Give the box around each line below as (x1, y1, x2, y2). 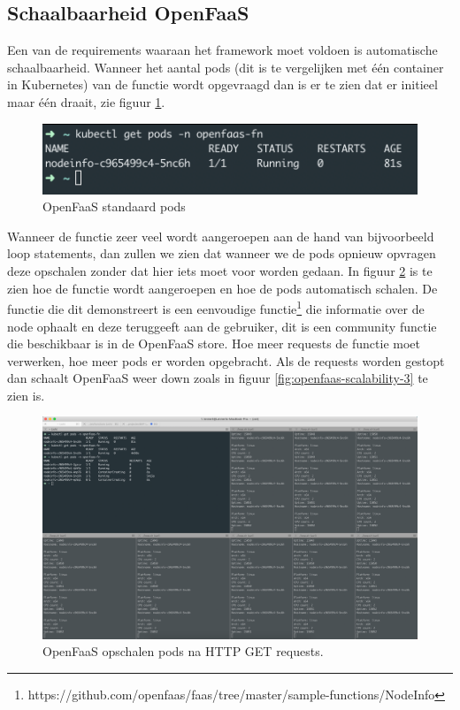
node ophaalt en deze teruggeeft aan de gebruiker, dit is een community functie (7, 317, 437, 335)
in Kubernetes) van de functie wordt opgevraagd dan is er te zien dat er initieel (7, 75, 438, 94)
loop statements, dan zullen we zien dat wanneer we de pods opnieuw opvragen (7, 244, 436, 263)
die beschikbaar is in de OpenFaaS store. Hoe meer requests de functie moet (7, 334, 420, 353)
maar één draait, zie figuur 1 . (7, 92, 165, 111)
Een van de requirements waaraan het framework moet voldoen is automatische (7, 41, 438, 59)
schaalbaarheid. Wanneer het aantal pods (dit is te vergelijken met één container (7, 57, 444, 76)
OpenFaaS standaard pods (42, 197, 186, 216)
